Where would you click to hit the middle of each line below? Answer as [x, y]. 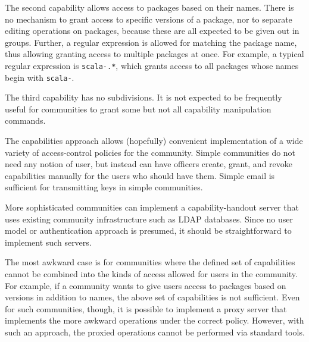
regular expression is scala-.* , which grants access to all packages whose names [152, 65]
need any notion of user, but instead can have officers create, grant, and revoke [149, 164]
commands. [25, 120]
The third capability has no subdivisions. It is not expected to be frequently [143, 97]
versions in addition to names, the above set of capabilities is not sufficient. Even [152, 297]
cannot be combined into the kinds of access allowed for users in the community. [151, 274]
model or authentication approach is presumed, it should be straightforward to [148, 230]
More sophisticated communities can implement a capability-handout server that [152, 207]
